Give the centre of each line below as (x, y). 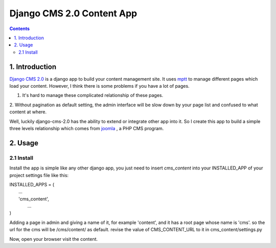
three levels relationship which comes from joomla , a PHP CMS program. (87, 128)
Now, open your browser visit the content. (54, 239)
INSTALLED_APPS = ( (32, 184)
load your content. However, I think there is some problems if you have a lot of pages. (99, 86)
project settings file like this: (39, 175)
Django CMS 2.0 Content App (73, 13)
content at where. (28, 112)
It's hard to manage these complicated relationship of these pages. (93, 95)
